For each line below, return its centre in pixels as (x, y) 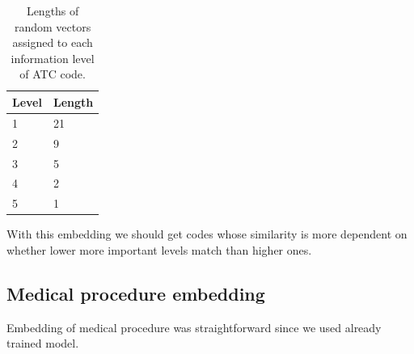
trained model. (43, 343)
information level (53, 58)
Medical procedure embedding (136, 293)
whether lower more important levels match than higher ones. (159, 249)
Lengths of (53, 11)
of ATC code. (53, 74)
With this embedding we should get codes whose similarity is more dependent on (207, 234)
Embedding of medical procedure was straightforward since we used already (194, 327)
